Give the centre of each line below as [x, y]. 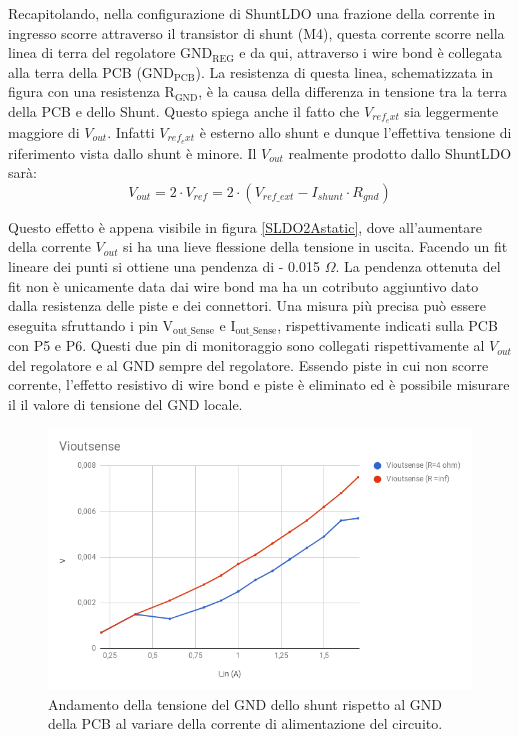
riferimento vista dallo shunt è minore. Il [132, 152]
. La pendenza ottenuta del [418, 266]
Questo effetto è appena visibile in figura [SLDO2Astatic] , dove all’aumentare [245, 226]
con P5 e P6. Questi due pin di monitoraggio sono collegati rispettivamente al [246, 345]
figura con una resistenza [84, 91]
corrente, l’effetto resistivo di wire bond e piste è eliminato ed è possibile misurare [259, 384]
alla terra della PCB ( [75, 71]
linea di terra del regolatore [92, 52]
